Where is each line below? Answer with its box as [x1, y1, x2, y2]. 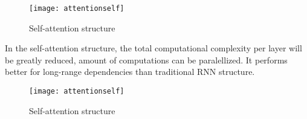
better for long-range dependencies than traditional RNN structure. [5, 65, 255, 78]
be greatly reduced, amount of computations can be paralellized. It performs [5, 53, 288, 66]
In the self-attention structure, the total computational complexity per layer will [5, 42, 302, 54]
